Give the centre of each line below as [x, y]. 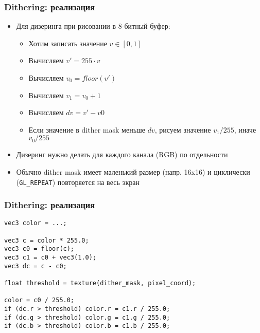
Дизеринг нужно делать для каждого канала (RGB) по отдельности [122, 154]
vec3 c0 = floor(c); [39, 249]
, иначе [245, 129]
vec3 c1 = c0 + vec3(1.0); [50, 258]
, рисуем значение [183, 129]
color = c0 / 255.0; [39, 300]
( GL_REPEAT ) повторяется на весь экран [78, 182]
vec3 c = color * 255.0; [47, 240]
